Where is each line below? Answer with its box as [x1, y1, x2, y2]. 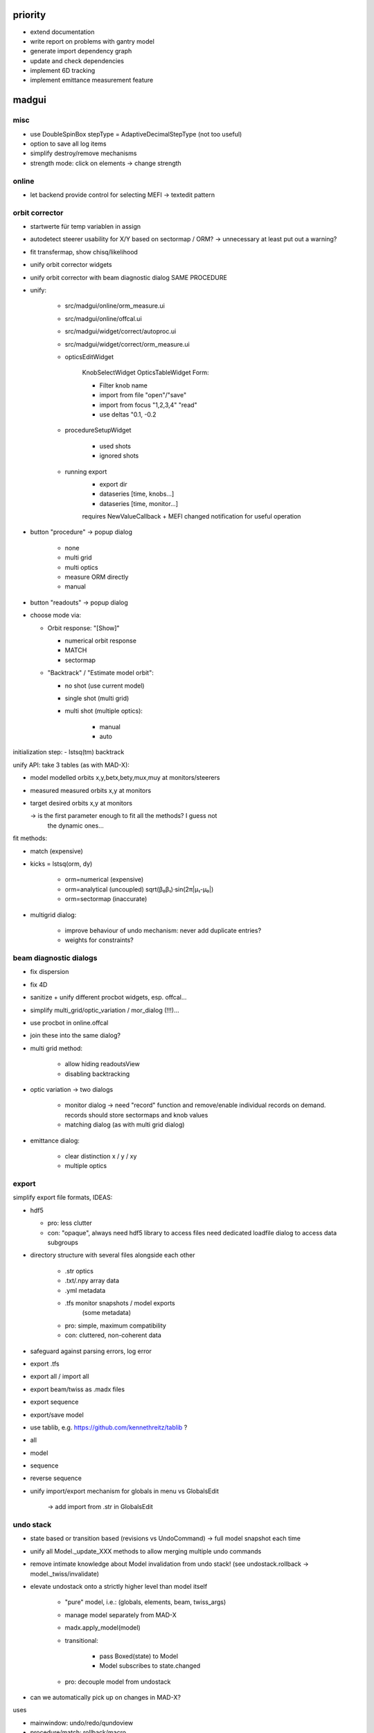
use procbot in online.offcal [30, 1019, 109, 1027]
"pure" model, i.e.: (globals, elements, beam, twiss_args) [64, 1598, 226, 1606]
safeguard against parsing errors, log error [30, 1347, 152, 1355]
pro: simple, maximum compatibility [64, 1321, 166, 1330]
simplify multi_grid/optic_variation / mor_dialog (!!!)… [30, 1006, 179, 1014]
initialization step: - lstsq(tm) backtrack [12, 748, 125, 756]
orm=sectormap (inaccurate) [64, 895, 148, 903]
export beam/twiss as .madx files [30, 1385, 125, 1393]
